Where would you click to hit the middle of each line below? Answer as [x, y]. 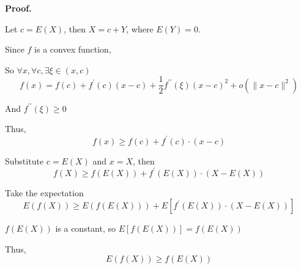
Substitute [24, 160]
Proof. [18, 8]
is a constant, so [86, 228]
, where [140, 28]
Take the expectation [44, 192]
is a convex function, [73, 49]
